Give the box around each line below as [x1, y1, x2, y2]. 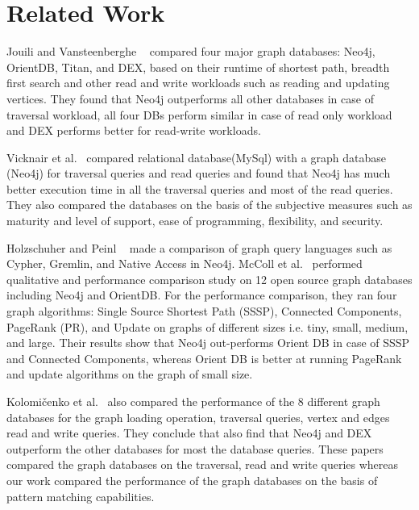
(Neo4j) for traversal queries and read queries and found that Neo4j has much [6, 165, 391, 182]
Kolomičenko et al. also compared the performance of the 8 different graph [6, 393, 380, 409]
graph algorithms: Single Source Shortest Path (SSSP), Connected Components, [6, 303, 402, 320]
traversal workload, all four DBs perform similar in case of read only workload [6, 106, 392, 123]
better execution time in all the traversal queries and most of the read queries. [6, 180, 393, 197]
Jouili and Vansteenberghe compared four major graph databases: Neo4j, [6, 43, 375, 60]
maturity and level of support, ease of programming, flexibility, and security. [6, 212, 384, 229]
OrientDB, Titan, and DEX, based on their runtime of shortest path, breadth [6, 58, 390, 75]
